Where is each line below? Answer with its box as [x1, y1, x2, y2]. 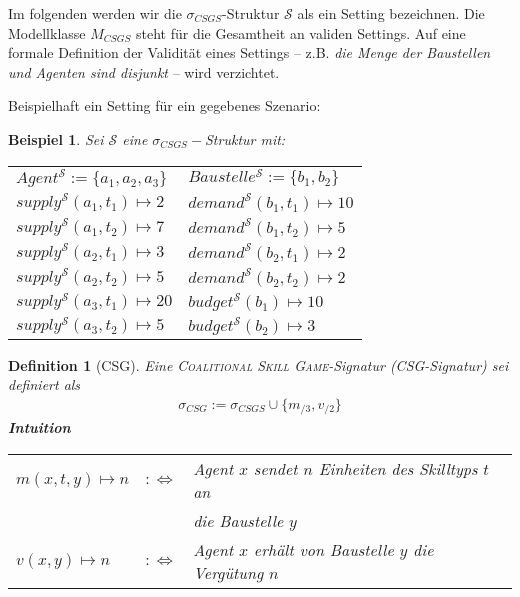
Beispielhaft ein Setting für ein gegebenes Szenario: [8, 95, 321, 116]
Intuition [8, 417, 71, 438]
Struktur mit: [205, 128, 286, 149]
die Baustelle [193, 508, 284, 532]
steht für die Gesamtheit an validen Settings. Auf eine [136, 22, 466, 43]
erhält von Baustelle [253, 537, 394, 561]
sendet [253, 456, 298, 480]
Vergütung [193, 560, 264, 584]
